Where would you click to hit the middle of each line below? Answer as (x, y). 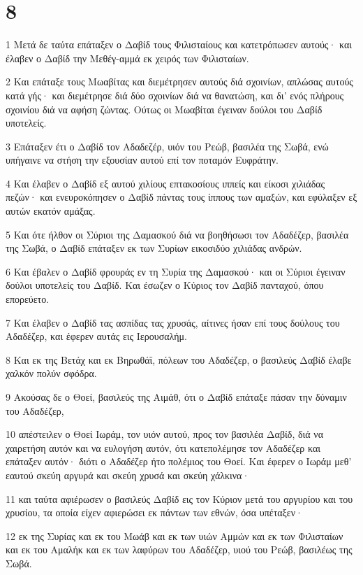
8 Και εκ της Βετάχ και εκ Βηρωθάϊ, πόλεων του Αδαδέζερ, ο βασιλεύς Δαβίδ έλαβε (179, 359)
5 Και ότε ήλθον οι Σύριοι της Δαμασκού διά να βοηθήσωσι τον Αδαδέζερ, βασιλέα (177, 234)
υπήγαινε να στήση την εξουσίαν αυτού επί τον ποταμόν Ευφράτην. (142, 160)
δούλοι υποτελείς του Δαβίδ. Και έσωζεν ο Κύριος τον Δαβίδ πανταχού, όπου (165, 285)
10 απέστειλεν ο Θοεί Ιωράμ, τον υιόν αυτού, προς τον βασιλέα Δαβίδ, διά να (164, 434)
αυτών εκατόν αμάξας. (51, 211)
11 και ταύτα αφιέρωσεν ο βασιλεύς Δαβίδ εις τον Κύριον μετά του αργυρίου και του (179, 498)
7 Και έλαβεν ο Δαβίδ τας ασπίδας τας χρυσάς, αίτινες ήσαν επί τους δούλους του (173, 322)
